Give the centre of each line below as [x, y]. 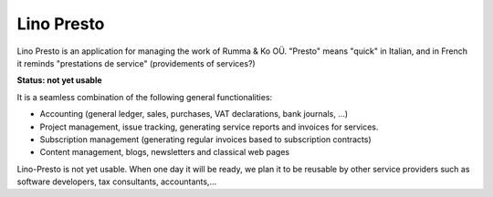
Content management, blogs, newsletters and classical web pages [165, 152]
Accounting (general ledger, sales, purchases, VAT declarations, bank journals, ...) [194, 114]
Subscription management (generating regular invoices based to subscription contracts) [205, 139]
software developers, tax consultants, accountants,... [117, 181]
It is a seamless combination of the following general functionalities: [145, 97]
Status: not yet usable [59, 80]
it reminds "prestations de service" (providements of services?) [136, 63]
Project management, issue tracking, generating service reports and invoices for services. [209, 127]
